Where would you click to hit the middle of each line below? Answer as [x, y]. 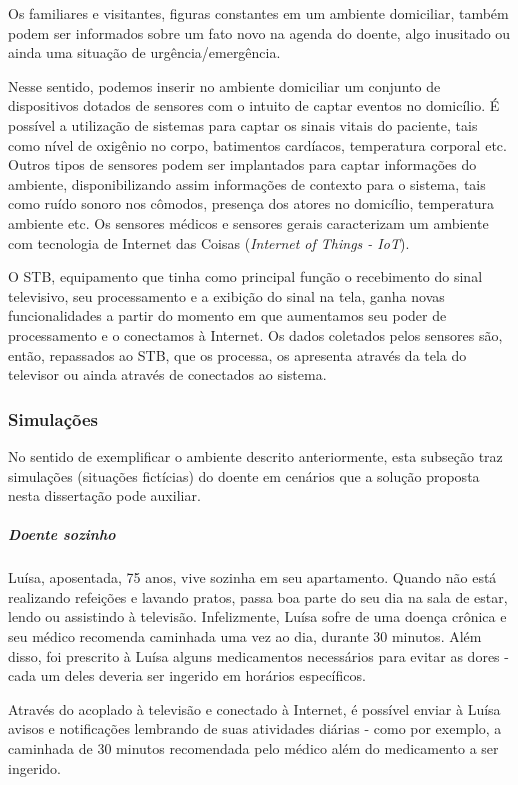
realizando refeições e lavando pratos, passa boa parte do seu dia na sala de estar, [258, 596]
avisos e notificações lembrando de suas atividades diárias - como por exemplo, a [255, 728]
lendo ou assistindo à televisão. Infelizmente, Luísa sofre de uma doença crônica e [257, 616]
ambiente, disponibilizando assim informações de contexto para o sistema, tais [247, 183]
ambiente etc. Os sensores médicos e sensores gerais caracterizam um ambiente [248, 222]
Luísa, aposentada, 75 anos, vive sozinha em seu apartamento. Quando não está [252, 577]
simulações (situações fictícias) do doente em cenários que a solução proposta [244, 475]
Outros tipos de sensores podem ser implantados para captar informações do [242, 164]
